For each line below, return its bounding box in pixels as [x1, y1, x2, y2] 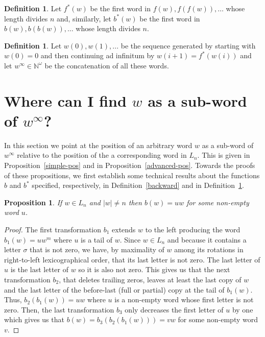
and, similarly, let [56, 13, 111, 23]
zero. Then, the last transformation [4, 304, 114, 315]
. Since [119, 234, 141, 245]
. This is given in [197, 150, 250, 160]
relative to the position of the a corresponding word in [17, 150, 187, 160]
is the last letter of [10, 264, 69, 275]
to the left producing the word [145, 224, 240, 235]
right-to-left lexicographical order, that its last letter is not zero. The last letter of [4, 254, 260, 264]
